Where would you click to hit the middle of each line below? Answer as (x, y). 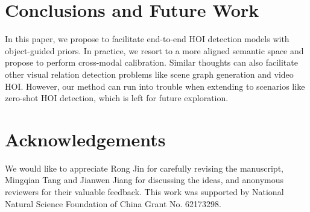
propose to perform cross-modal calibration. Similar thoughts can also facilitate (151, 62)
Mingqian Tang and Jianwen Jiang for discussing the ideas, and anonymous (144, 180)
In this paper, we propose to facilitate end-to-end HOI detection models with (147, 39)
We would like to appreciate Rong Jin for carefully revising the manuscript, (144, 168)
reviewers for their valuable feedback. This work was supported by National (144, 192)
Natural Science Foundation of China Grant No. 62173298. (113, 203)
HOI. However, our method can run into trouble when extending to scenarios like (155, 86)
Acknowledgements (85, 139)
